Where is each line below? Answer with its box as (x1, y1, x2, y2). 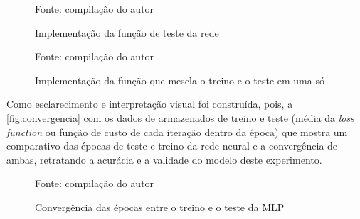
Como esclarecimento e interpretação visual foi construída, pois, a (6, 96, 293, 111)
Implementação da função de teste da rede (35, 25, 219, 40)
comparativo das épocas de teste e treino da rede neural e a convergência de (6, 138, 338, 153)
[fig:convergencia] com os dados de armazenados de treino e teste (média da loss (6, 110, 354, 125)
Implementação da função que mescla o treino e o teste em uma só (35, 72, 324, 87)
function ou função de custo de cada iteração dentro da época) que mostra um (6, 124, 348, 139)
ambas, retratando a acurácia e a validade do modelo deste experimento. (6, 152, 322, 167)
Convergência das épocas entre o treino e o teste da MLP (35, 199, 285, 214)
